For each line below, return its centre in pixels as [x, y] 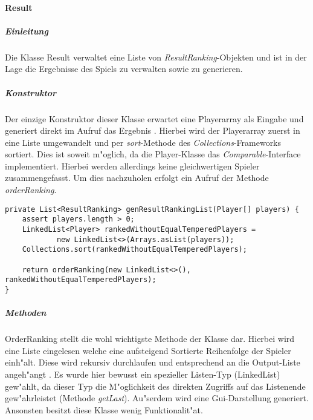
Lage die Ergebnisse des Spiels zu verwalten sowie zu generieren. [124, 69]
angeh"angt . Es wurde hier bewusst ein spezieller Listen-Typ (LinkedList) [143, 374]
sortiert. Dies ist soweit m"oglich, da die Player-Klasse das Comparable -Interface [153, 154]
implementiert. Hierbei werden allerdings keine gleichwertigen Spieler [132, 166]
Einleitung [27, 31]
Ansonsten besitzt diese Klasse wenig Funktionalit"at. [104, 409]
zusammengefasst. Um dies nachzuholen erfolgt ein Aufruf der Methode [137, 178]
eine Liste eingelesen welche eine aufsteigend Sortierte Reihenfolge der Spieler [148, 350]
